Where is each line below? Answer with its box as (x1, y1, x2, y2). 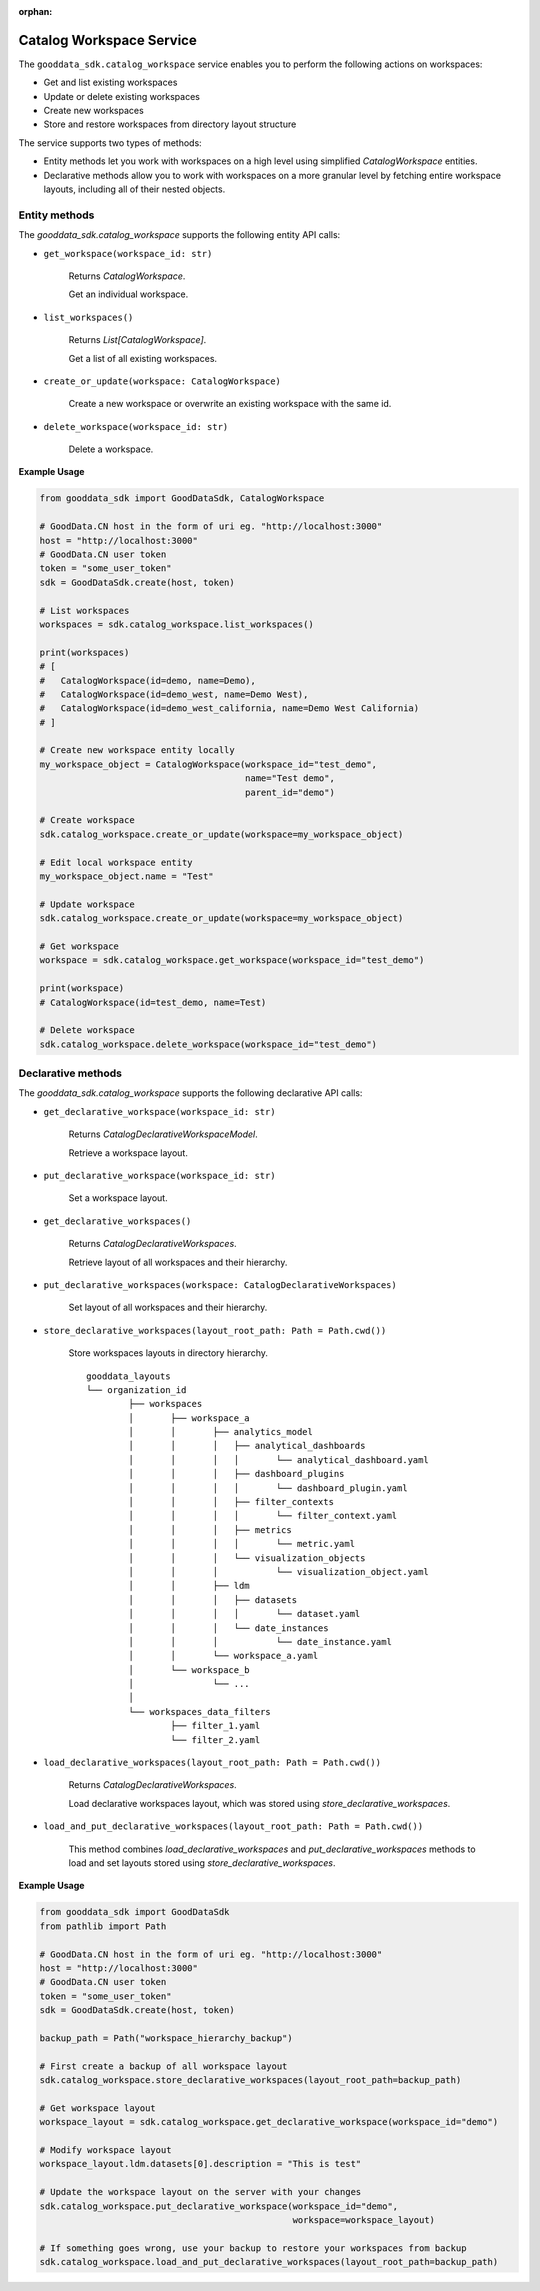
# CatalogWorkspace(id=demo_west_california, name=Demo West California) (39, 703, 420, 714)
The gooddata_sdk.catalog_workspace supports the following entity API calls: (18, 229, 341, 241)
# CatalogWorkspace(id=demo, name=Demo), (39, 675, 257, 686)
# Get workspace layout (39, 2102, 157, 2114)
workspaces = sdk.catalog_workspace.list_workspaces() (39, 618, 314, 630)
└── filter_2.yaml (170, 1734, 261, 1745)
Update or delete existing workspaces (43, 90, 200, 102)
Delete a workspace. (68, 443, 154, 455)
